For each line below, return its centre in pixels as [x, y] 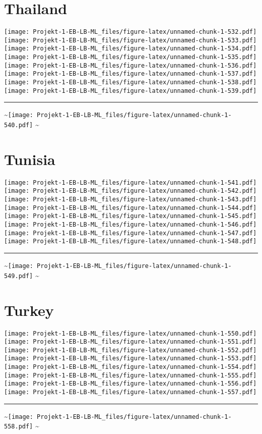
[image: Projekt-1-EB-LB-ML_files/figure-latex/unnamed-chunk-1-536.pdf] [130, 65]
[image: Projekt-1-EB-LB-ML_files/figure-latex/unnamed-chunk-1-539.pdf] [130, 91]
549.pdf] [19, 276]
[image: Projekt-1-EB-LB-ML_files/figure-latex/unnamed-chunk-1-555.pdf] [130, 375]
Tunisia [30, 159]
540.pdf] [19, 125]
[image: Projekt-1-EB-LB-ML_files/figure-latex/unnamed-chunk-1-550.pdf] [130, 333]
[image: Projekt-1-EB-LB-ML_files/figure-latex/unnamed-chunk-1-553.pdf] [130, 359]
